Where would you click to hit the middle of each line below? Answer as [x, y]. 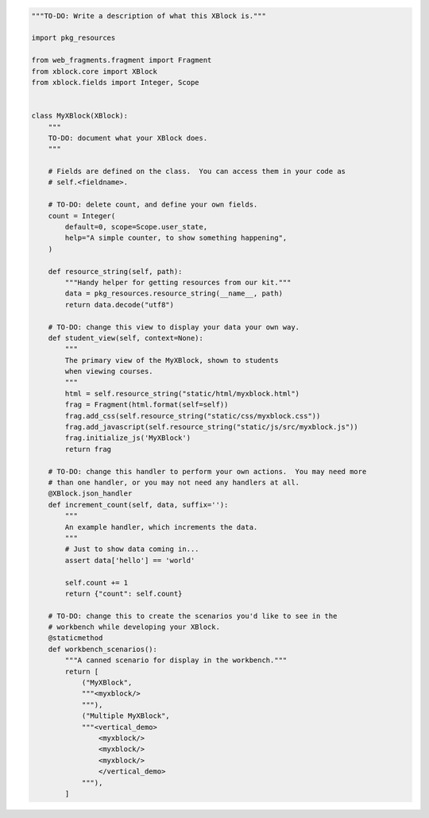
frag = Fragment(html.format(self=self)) [147, 405]
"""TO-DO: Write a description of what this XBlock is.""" [149, 15]
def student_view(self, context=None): [126, 338]
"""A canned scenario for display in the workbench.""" [176, 660]
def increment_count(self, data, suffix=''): [138, 505]
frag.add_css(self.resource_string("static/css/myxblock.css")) [193, 416]
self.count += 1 [97, 583]
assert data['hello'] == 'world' [130, 560]
